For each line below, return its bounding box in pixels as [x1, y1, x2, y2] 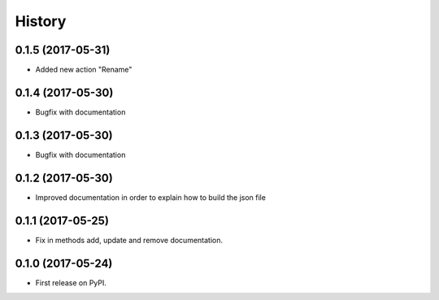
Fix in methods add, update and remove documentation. [35, 235, 224, 245]
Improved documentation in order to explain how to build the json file [35, 192, 266, 202]
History [15, 12, 67, 30]
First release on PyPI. [35, 277, 107, 288]
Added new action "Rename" [35, 65, 133, 75]
